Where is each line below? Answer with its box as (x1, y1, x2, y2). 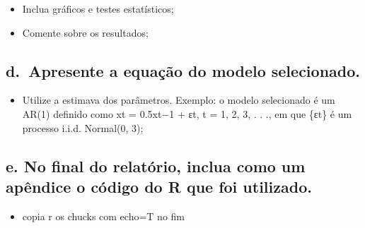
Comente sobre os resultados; (22, 25, 149, 40)
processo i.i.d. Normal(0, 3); (22, 120, 144, 135)
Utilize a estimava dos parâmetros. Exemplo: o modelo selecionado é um (22, 92, 335, 107)
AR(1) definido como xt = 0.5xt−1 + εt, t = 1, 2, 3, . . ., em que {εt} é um (22, 106, 352, 121)
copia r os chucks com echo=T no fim (22, 208, 185, 223)
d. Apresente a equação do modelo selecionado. (6, 59, 360, 81)
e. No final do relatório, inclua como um (6, 155, 306, 176)
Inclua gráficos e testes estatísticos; (22, 1, 174, 16)
